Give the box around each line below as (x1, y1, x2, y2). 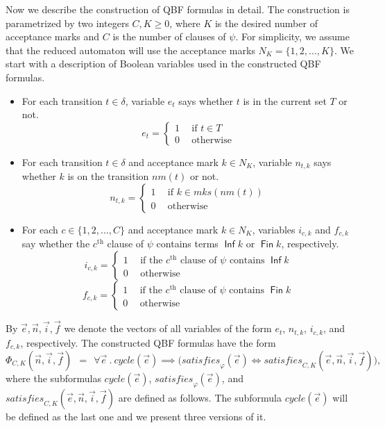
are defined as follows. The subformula (118, 390, 282, 404)
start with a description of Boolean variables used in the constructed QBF (6, 56, 321, 71)
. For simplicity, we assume (235, 29, 350, 44)
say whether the (22, 236, 90, 251)
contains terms (156, 236, 219, 251)
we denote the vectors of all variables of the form (64, 321, 272, 336)
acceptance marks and (6, 29, 100, 44)
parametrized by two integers (6, 15, 129, 30)
